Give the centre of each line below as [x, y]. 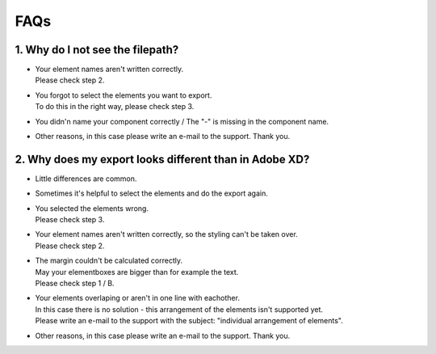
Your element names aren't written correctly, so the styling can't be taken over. [166, 234]
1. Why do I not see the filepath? [97, 50]
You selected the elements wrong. [92, 208]
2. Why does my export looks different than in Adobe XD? [162, 159]
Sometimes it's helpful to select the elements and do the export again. [151, 193]
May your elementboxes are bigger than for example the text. [137, 272]
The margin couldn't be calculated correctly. [109, 261]
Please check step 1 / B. [75, 284]
